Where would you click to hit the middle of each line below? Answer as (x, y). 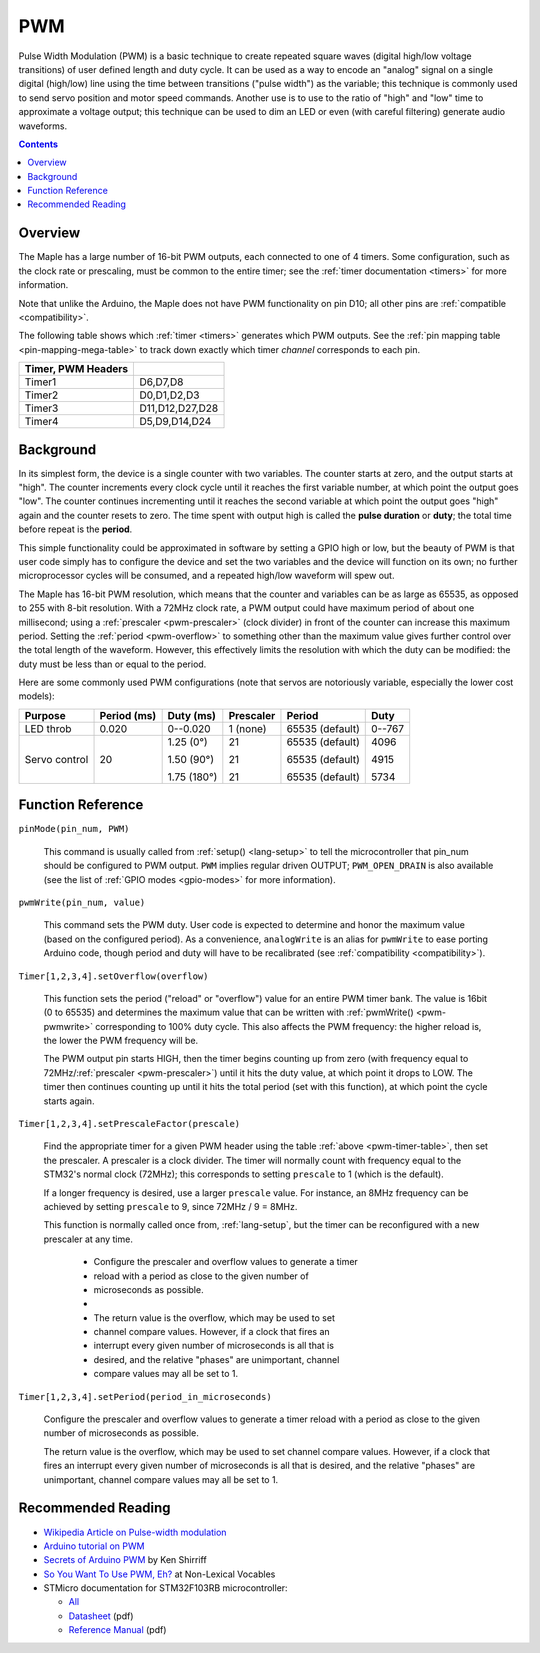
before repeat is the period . (75, 529)
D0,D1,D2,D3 (169, 395)
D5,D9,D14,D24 (175, 422)
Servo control (56, 759)
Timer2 (41, 395)
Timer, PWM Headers (76, 369)
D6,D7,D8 (161, 382)
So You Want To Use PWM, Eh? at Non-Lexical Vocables (159, 1574)
